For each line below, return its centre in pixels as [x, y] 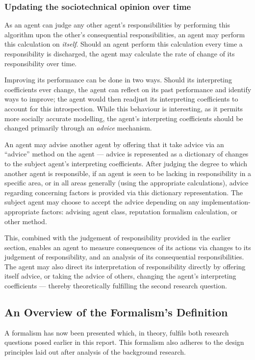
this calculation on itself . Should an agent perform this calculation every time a [124, 44]
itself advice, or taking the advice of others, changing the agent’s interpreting [120, 276]
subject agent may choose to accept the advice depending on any [102, 202]
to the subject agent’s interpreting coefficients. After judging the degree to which [126, 163]
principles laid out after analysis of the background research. [95, 352]
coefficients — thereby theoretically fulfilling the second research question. [116, 286]
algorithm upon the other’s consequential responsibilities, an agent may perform [125, 34]
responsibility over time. [41, 63]
